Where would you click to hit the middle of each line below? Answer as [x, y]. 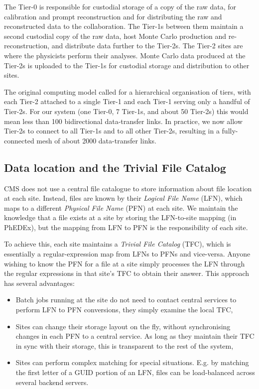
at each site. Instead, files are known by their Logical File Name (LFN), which [123, 198]
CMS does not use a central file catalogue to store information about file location [128, 188]
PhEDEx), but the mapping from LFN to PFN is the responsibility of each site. [126, 227]
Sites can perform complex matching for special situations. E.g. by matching [132, 362]
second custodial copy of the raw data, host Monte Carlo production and [115, 36]
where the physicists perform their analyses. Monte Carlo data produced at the [125, 55]
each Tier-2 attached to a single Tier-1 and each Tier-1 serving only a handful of [127, 101]
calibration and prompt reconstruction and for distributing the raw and [113, 16]
